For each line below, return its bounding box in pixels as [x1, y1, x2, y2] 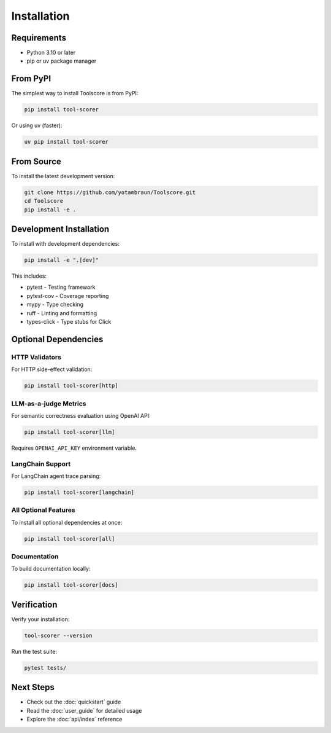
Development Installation [11, 224, 110, 234]
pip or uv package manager [26, 57, 97, 65]
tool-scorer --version [24, 632, 93, 639]
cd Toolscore [24, 197, 64, 205]
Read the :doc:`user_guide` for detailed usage [26, 707, 142, 714]
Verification [11, 599, 58, 610]
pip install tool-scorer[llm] [24, 428, 115, 436]
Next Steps [11, 682, 55, 692]
